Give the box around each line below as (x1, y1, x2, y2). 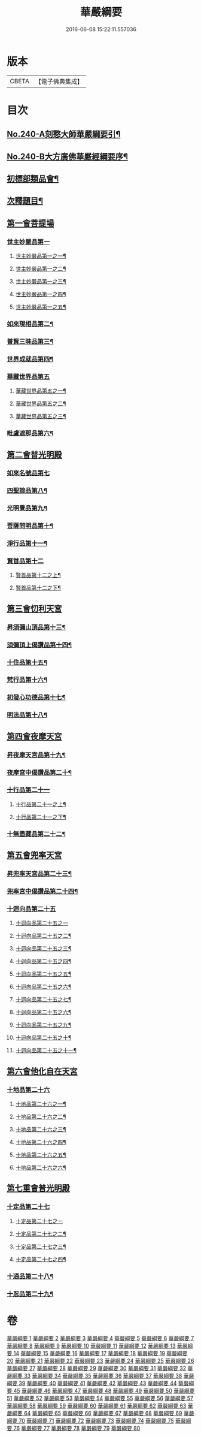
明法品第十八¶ (7, 711, 47, 719)
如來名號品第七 (7, 469, 50, 477)
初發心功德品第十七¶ (7, 693, 66, 702)
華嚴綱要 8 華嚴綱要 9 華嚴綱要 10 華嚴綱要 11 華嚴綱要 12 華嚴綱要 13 (7, 1342, 176, 1350)
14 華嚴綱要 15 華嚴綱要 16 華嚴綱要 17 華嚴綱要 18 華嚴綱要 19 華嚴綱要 (13, 1350, 188, 1357)
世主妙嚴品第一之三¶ (15, 278, 66, 285)
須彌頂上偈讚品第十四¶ (7, 641, 72, 649)
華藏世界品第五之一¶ (15, 387, 66, 394)
